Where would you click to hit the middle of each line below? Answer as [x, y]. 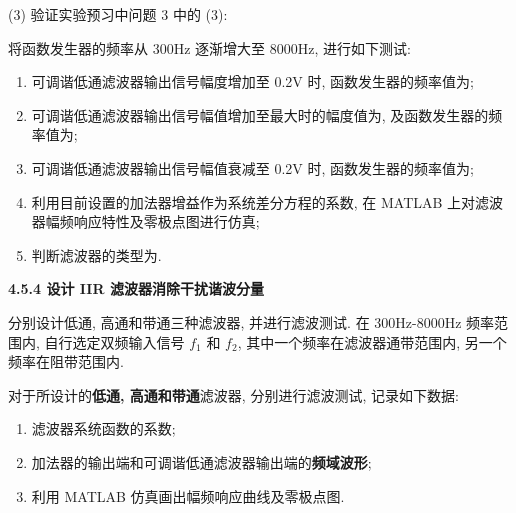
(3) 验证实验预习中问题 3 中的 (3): [118, 14]
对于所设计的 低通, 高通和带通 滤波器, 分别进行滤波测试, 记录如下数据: [233, 394]
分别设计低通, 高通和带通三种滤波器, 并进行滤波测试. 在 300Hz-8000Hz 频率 [251, 321]
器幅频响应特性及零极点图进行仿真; [145, 221]
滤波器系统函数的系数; [103, 428]
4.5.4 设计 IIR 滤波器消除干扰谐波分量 [136, 288]
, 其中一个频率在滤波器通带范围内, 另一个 [372, 341]
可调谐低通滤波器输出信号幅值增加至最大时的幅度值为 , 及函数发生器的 [260, 114]
